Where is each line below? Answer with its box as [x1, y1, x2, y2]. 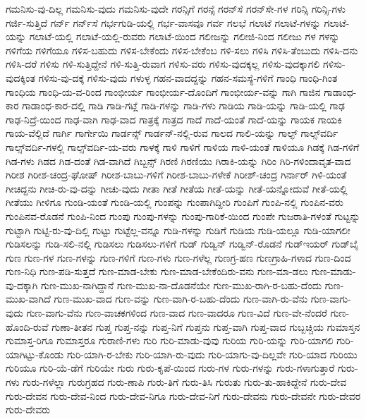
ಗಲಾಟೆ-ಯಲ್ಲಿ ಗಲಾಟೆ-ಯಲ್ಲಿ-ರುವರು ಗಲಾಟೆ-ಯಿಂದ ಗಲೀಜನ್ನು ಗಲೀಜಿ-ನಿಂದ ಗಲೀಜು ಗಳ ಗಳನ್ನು [29, 29, 340, 44]
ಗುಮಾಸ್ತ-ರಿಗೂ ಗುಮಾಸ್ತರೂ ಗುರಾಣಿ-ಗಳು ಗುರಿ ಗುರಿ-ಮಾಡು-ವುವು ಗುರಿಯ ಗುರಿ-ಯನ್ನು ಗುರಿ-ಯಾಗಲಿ [6, 333, 334, 348]
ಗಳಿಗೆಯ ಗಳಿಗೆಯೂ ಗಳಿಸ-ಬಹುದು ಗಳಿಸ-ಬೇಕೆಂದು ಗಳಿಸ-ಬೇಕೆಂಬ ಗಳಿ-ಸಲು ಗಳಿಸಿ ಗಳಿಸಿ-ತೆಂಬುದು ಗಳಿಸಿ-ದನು [6, 42, 358, 57]
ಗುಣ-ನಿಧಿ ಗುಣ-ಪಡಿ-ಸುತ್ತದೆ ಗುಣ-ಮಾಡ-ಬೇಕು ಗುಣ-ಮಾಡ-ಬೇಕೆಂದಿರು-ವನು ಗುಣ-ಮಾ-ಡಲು [6, 264, 309, 279]
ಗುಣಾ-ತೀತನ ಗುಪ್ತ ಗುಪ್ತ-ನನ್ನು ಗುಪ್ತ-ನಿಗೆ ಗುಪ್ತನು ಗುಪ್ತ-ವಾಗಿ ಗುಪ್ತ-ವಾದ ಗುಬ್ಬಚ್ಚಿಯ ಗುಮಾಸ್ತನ [51, 319, 360, 334]
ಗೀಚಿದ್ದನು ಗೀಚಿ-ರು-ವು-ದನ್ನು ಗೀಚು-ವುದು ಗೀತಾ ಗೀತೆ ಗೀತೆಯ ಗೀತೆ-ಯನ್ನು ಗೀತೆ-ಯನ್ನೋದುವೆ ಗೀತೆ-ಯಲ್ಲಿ [6, 181, 348, 195]
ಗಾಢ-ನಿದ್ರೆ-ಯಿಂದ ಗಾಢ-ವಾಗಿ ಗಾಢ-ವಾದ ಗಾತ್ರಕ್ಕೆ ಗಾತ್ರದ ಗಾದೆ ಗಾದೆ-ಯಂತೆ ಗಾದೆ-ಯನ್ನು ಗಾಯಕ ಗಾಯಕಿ [6, 111, 342, 126]
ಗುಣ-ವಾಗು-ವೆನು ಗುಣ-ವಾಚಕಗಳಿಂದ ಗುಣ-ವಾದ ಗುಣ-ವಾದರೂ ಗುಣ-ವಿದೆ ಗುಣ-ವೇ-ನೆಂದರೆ [26, 305, 327, 320]
